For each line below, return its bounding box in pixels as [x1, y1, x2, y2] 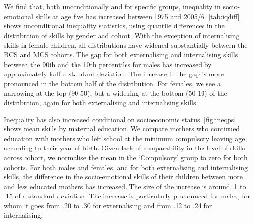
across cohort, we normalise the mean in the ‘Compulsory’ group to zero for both [4, 152, 248, 162]
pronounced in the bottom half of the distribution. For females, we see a [4, 78, 221, 88]
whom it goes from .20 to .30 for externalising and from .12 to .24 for [4, 200, 212, 210]
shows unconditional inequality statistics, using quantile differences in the [4, 21, 225, 31]
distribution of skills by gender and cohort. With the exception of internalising [4, 30, 240, 40]
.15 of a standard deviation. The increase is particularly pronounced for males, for [4, 191, 250, 201]
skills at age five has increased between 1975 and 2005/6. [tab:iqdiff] [35, 11, 240, 21]
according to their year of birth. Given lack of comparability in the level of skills [4, 143, 245, 153]
